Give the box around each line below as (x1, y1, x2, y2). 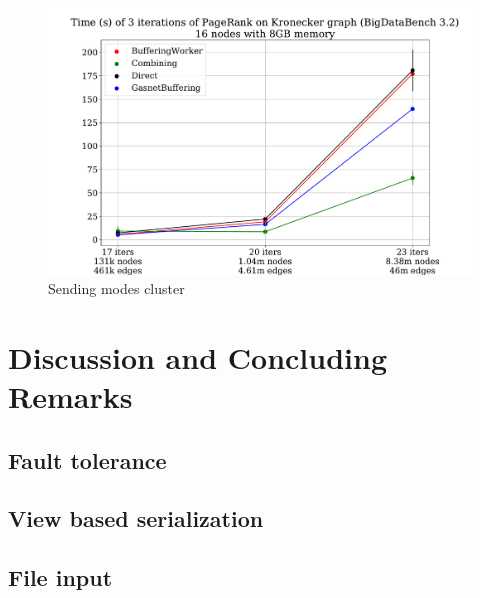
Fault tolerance (8, 444, 167, 475)
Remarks (8, 376, 133, 417)
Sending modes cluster (48, 278, 185, 299)
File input (8, 562, 113, 593)
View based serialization (8, 503, 264, 534)
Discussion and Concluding (8, 336, 387, 377)
